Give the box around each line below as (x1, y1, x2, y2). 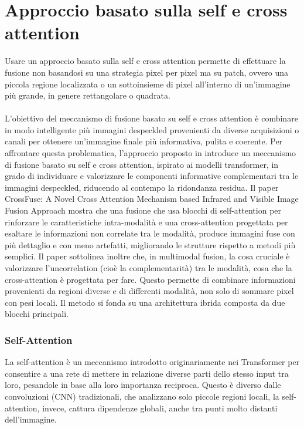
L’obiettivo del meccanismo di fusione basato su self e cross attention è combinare (5, 112, 298, 124)
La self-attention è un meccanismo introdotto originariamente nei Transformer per (5, 356, 300, 368)
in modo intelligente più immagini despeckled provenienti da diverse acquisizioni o (5, 123, 299, 136)
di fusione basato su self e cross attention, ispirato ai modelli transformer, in (5, 158, 279, 170)
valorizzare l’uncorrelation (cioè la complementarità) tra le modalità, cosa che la (5, 262, 292, 273)
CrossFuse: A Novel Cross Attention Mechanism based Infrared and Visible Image (5, 192, 299, 205)
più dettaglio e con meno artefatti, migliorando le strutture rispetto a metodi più (5, 238, 296, 251)
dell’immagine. (5, 413, 57, 425)
